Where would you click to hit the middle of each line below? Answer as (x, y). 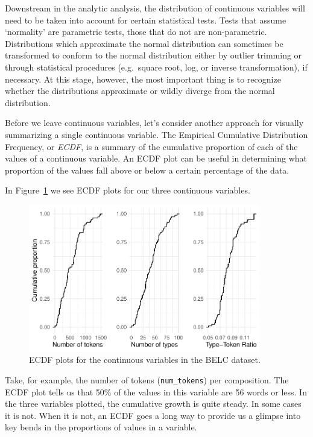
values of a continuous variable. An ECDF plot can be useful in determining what (156, 158)
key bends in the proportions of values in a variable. (101, 427)
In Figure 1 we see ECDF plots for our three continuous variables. (128, 190)
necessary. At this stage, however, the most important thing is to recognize (143, 79)
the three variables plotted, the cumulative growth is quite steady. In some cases (153, 404)
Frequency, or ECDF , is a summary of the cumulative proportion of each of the (151, 146)
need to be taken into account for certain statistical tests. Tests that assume (146, 20)
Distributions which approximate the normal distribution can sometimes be (144, 43)
